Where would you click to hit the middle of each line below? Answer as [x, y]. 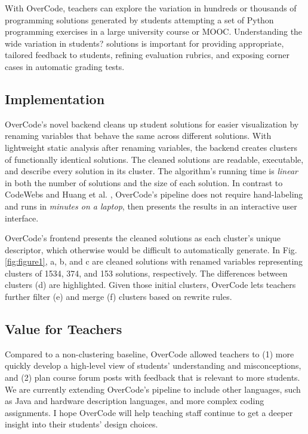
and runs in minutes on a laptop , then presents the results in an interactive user [151, 206]
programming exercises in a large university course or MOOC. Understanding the [154, 31]
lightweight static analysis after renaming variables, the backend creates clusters [151, 147]
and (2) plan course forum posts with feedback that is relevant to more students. [153, 377]
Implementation [55, 98]
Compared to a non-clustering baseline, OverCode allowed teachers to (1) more [150, 353]
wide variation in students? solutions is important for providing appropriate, [144, 43]
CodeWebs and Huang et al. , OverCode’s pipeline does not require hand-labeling [154, 194]
